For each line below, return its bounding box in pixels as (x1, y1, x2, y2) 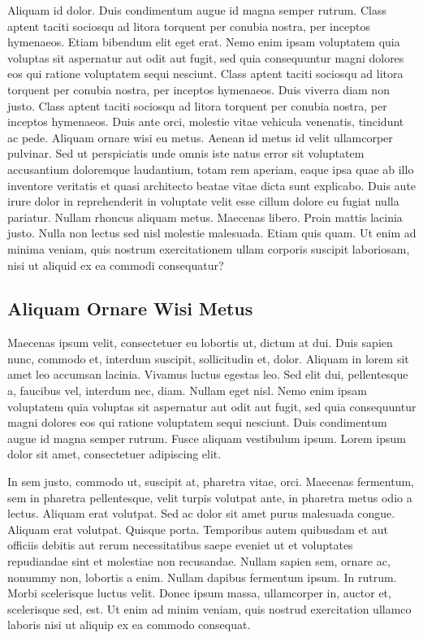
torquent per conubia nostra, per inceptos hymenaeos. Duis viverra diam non (7, 80, 390, 98)
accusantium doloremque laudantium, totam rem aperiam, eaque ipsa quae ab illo (7, 160, 414, 177)
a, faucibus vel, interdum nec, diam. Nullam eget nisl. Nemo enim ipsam (7, 382, 367, 399)
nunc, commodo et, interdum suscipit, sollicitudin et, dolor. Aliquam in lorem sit (7, 349, 409, 367)
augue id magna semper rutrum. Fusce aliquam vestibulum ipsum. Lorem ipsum (7, 429, 406, 446)
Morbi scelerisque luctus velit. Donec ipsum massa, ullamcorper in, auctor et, (7, 584, 391, 601)
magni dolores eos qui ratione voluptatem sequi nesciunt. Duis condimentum (7, 414, 387, 431)
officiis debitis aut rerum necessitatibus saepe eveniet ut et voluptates (7, 536, 353, 553)
